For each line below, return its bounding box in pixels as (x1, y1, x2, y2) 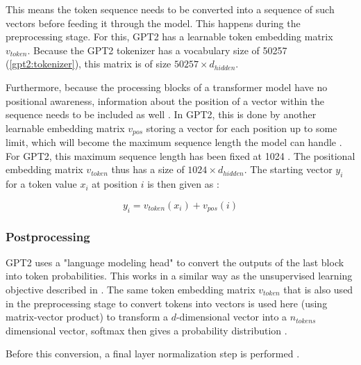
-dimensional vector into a (176, 309, 287, 324)
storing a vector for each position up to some (146, 120, 337, 135)
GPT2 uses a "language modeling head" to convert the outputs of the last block (6, 254, 344, 269)
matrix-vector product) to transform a (6, 309, 169, 324)
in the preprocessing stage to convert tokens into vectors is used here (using (6, 295, 328, 310)
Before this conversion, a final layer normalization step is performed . (6, 346, 300, 361)
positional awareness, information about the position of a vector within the (6, 93, 324, 108)
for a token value (6, 177, 77, 191)
